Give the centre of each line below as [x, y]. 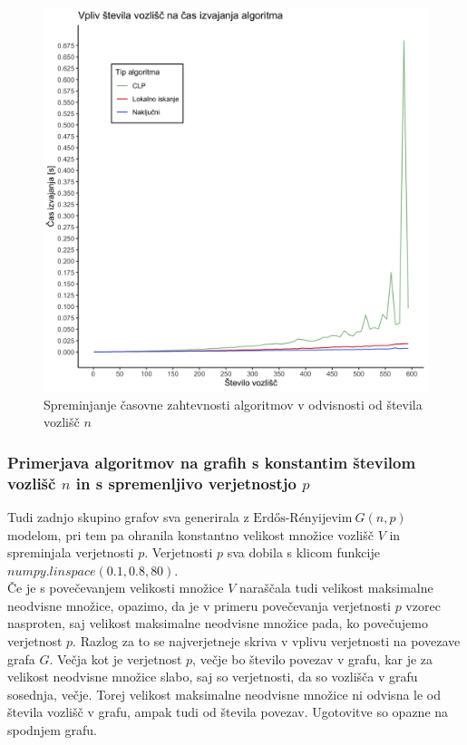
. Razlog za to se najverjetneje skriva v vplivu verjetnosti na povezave [267, 641]
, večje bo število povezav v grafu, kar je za [313, 658]
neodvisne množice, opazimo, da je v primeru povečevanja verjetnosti [199, 605]
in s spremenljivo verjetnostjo [186, 483]
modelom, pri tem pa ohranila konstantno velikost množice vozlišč [190, 534]
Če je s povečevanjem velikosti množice [116, 588]
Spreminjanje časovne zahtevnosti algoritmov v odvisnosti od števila [233, 404]
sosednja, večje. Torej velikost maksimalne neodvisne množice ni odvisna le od [224, 694]
